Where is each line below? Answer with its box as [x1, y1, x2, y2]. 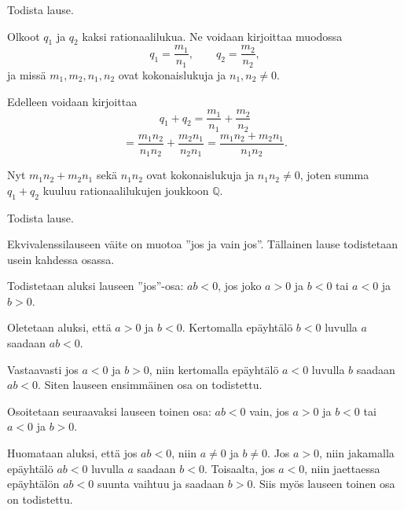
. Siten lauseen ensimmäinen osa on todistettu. [38, 376, 263, 393]
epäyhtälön [7, 475, 60, 492]
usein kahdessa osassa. [7, 251, 115, 267]
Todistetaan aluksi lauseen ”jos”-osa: [7, 277, 184, 294]
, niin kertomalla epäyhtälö [149, 361, 279, 377]
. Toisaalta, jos [204, 460, 275, 476]
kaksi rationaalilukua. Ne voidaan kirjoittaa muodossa [82, 28, 343, 44]
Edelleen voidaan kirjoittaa [7, 93, 138, 109]
